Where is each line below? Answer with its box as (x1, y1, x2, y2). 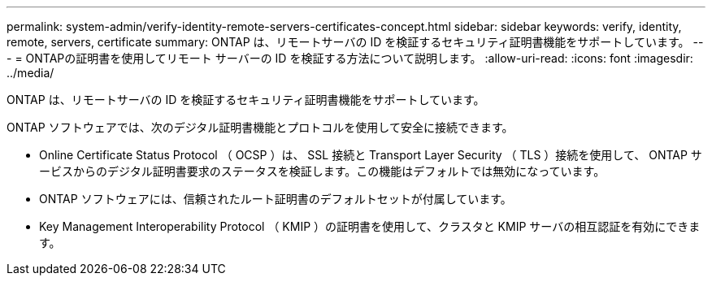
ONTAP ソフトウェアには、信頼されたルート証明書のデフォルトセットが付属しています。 (39, 192, 512, 206)
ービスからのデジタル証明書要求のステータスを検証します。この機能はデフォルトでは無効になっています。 (39, 164, 606, 178)
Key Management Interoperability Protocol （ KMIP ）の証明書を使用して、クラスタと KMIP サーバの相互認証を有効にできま (39, 219, 701, 233)
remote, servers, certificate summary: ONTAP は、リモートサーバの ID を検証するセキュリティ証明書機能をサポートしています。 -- (7, 35, 704, 49)
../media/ (7, 66, 54, 80)
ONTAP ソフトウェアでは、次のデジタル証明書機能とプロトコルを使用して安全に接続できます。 (7, 120, 514, 134)
